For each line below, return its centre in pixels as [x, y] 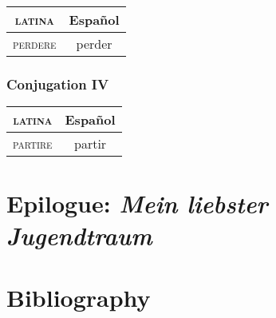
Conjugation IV [58, 83]
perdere [35, 44]
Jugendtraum [79, 235]
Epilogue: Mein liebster [137, 204]
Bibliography [79, 297]
